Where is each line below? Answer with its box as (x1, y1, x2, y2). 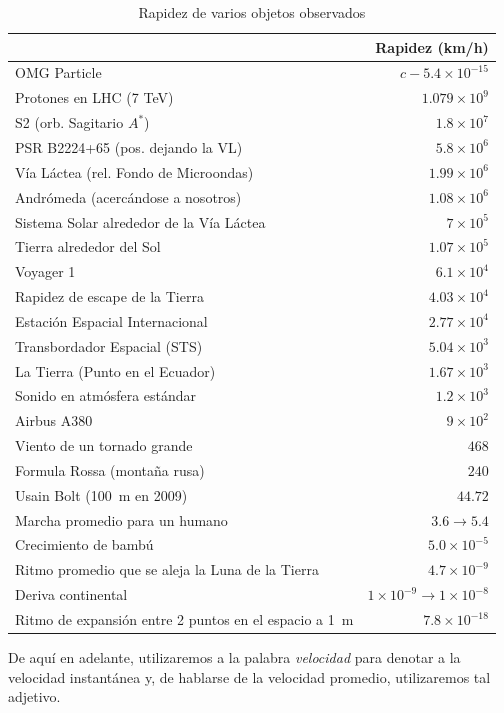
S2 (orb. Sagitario (15, 112, 124, 133)
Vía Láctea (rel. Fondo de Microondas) (15, 161, 254, 182)
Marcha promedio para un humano (15, 509, 228, 530)
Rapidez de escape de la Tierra (15, 286, 204, 307)
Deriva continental (15, 584, 128, 605)
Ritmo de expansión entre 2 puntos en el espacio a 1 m (15, 609, 354, 629)
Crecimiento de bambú (15, 534, 154, 555)
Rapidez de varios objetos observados (138, 2, 366, 22)
